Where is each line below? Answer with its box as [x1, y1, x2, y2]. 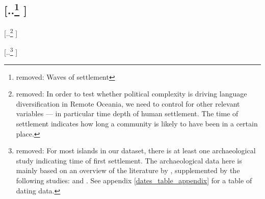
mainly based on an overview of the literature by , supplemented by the [16, 165, 240, 176]
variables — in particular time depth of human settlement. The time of [16, 108, 238, 119]
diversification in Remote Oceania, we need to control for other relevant [16, 98, 240, 109]
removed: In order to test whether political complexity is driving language [16, 88, 247, 99]
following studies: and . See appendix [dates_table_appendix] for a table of [16, 175, 252, 186]
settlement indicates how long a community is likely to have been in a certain [16, 118, 258, 129]
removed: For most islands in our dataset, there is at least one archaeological [16, 145, 256, 156]
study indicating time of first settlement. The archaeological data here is [16, 155, 242, 165]
